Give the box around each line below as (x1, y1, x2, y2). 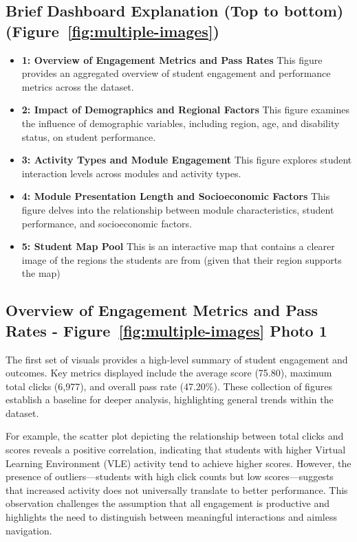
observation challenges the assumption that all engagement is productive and (6, 496, 330, 510)
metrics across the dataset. (21, 79, 134, 93)
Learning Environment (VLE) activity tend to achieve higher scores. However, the (6, 455, 351, 470)
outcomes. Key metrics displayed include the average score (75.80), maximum (6, 365, 332, 380)
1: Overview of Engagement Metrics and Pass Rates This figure (21, 52, 323, 67)
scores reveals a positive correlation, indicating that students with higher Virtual (6, 442, 346, 457)
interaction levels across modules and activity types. (21, 166, 241, 180)
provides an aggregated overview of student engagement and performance (21, 66, 331, 80)
